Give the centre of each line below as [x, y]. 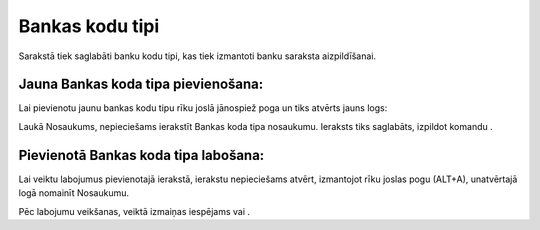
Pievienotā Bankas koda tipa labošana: [141, 155]
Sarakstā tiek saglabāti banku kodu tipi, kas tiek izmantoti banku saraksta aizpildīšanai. [197, 56]
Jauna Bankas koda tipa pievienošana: [141, 84]
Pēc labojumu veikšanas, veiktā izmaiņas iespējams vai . [134, 211]
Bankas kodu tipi [89, 26]
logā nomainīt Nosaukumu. [74, 193]
